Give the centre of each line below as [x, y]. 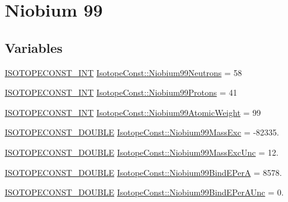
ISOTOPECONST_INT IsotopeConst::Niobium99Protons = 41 [121, 92]
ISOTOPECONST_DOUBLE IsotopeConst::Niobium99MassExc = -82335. [142, 132]
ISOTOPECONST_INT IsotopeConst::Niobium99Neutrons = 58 [123, 72]
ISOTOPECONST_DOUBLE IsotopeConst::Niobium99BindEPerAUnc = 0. [144, 192]
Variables [34, 47]
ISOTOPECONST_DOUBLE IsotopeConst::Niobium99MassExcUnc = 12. [142, 152]
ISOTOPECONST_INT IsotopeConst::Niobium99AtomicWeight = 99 [133, 112]
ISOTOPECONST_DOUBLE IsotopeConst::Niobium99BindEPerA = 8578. [143, 172]
